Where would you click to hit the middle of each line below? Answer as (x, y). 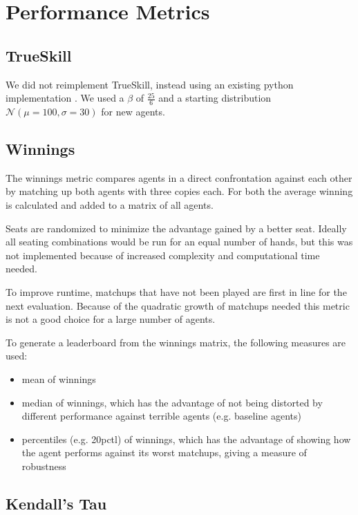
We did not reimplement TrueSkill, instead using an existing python (150, 84)
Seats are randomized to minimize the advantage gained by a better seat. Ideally (176, 228)
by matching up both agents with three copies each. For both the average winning (179, 191)
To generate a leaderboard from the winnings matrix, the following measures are (176, 342)
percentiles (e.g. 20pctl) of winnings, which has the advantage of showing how (186, 439)
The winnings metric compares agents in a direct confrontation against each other (179, 177)
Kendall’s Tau (56, 503)
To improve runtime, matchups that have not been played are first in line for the (176, 291)
